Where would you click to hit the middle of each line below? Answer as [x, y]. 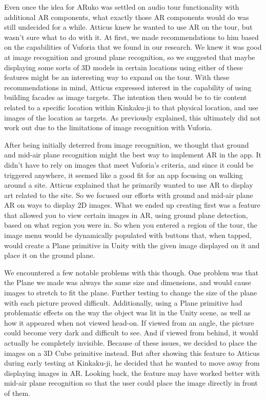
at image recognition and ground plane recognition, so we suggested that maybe [130, 57]
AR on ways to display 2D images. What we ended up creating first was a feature [132, 205]
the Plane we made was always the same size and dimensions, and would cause [128, 282]
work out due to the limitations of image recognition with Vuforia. [108, 127]
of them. [17, 393]
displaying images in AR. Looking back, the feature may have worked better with [132, 373]
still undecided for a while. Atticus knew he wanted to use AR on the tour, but [128, 27]
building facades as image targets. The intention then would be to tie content [126, 97]
